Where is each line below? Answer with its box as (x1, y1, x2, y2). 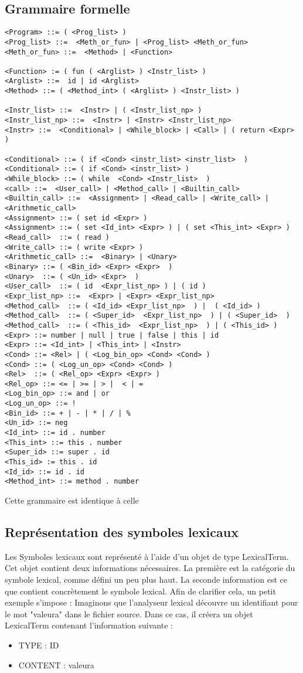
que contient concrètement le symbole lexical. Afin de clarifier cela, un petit (5, 584, 276, 597)
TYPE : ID (18, 639, 59, 651)
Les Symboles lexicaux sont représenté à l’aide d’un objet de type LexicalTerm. (5, 550, 289, 562)
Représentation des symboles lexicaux (5, 523, 239, 541)
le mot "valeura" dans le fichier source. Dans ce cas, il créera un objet (5, 607, 253, 620)
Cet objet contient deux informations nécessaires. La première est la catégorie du (5, 562, 295, 574)
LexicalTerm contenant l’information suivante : (5, 619, 173, 631)
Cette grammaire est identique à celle (5, 494, 139, 507)
